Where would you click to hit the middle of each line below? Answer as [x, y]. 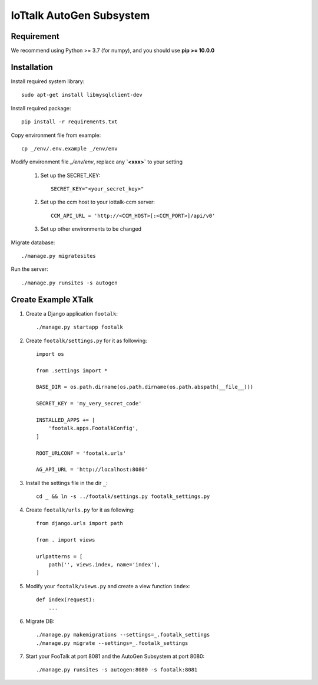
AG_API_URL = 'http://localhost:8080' [92, 470]
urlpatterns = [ [59, 556]
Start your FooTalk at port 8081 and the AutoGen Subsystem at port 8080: [115, 656]
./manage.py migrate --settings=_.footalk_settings [112, 643]
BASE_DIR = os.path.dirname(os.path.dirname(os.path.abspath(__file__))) [145, 387]
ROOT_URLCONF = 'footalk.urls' [81, 453]
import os [50, 354]
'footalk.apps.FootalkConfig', [93, 428]
